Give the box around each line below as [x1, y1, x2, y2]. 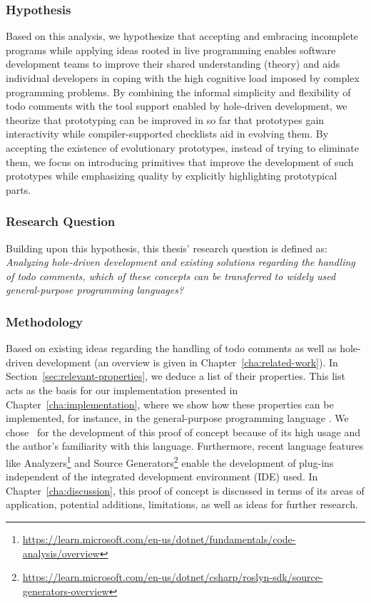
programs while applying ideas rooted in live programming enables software [6, 42, 336, 57]
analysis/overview [22, 545, 100, 560]
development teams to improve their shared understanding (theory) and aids [6, 56, 340, 71]
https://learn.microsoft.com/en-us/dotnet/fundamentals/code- [22, 531, 296, 546]
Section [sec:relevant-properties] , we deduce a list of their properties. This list [6, 368, 345, 383]
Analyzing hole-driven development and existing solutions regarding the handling [6, 254, 355, 269]
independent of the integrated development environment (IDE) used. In [6, 469, 318, 484]
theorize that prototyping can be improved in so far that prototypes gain [6, 112, 325, 127]
